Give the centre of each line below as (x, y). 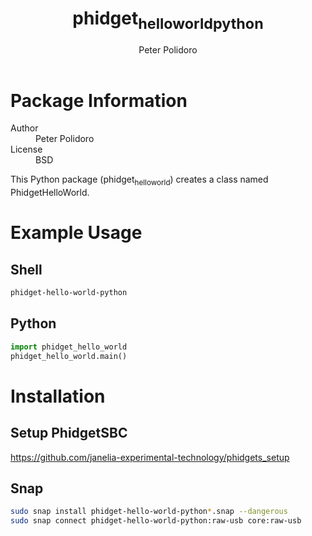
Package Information (99, 100)
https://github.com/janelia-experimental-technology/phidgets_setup (150, 457)
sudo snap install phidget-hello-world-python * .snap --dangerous (149, 512)
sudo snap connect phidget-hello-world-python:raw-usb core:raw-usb (156, 521)
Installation (58, 396)
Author (24, 128)
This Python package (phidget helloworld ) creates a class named (139, 180)
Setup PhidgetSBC (69, 433)
